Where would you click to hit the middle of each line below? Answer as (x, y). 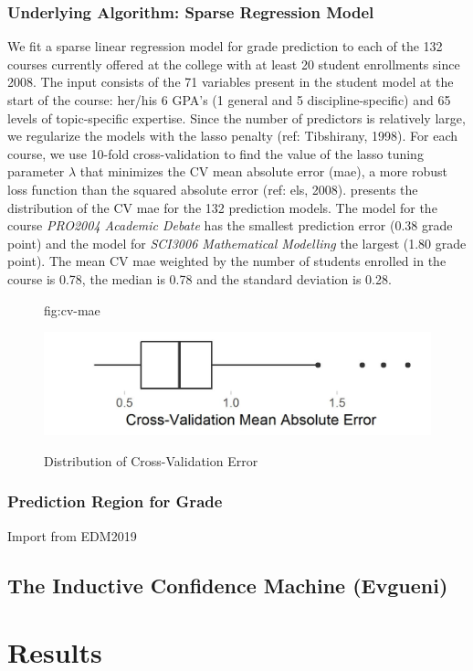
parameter (36, 171)
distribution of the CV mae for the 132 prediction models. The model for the (222, 207)
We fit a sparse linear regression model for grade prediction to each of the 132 (225, 46)
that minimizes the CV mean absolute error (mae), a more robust (263, 171)
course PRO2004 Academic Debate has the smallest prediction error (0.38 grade (230, 225)
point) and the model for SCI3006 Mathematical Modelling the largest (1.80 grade (237, 243)
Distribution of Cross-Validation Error (151, 460)
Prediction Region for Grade (115, 501)
